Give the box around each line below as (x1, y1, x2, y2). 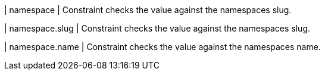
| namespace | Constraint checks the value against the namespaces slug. (4, 5, 292, 15)
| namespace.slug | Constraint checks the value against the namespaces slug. (4, 23, 311, 33)
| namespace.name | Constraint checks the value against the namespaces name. (4, 42, 321, 52)
